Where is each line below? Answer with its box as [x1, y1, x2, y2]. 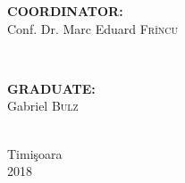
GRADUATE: [7, 79, 96, 97]
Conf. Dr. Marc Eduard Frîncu [7, 19, 179, 37]
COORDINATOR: [7, 2, 123, 20]
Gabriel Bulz [7, 96, 79, 115]
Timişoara [7, 144, 63, 162]
